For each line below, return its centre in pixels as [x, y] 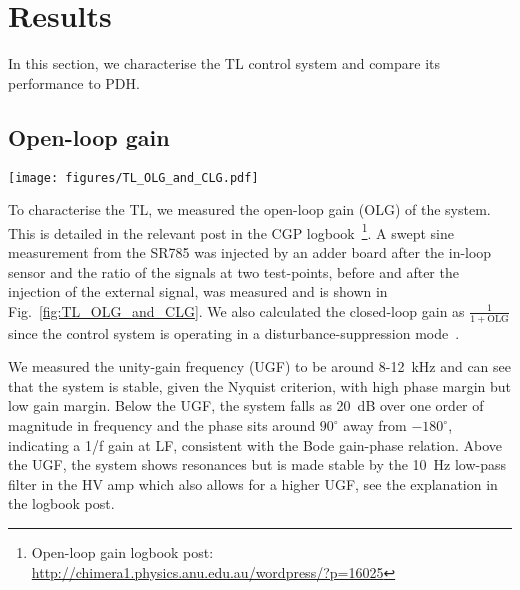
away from [375, 425]
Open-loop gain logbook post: [122, 551]
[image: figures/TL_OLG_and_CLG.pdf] [133, 177]
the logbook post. [61, 503]
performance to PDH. [74, 82]
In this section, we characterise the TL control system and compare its [224, 63]
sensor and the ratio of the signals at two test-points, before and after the [233, 271]
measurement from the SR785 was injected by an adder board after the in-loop [250, 252]
